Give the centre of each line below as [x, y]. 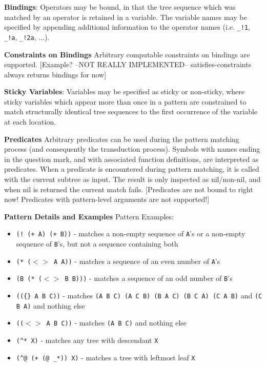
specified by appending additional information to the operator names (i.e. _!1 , [127, 27]
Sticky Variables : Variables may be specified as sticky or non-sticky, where [124, 91]
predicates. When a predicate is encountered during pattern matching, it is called [132, 169]
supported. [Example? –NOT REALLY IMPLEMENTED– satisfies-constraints [128, 64]
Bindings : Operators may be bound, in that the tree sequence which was [120, 7]
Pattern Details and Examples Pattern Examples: [89, 216]
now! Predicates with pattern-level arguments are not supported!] [107, 199]
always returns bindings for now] [55, 74]
